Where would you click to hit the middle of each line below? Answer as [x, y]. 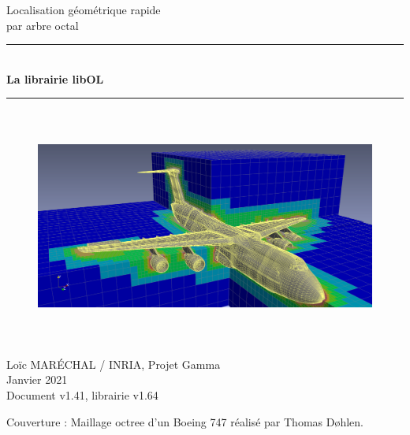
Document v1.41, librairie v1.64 [82, 394]
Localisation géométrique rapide [84, 9]
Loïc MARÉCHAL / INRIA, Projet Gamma [114, 364]
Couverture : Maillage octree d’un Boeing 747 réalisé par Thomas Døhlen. [185, 421]
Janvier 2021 [37, 379]
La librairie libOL [55, 78]
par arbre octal [43, 25]
